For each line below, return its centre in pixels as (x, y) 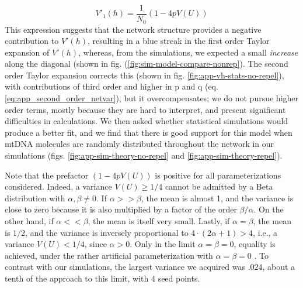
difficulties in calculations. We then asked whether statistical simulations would (147, 121)
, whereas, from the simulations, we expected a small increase (188, 52)
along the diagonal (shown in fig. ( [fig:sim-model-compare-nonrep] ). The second (147, 64)
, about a (279, 267)
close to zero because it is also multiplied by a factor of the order (121, 209)
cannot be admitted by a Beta (219, 186)
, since (95, 244)
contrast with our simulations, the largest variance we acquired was (125, 267)
